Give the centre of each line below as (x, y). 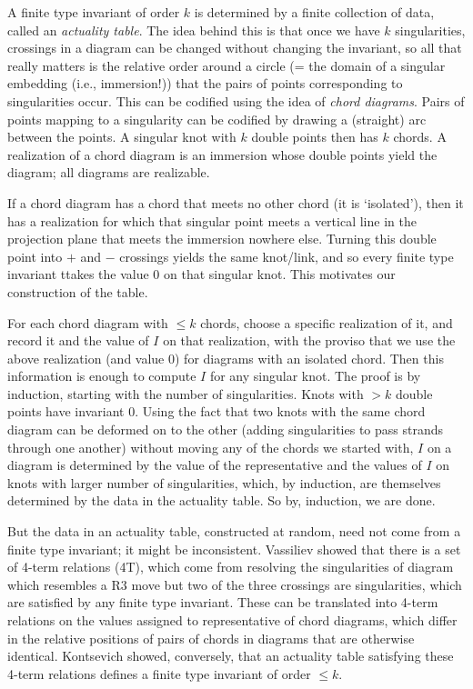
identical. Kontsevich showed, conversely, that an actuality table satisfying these (231, 656)
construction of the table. (78, 291)
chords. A (420, 137)
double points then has (315, 137)
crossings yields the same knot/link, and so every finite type (287, 256)
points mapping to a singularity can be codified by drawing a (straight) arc (217, 119)
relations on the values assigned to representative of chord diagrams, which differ (232, 620)
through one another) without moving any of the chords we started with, (211, 447)
